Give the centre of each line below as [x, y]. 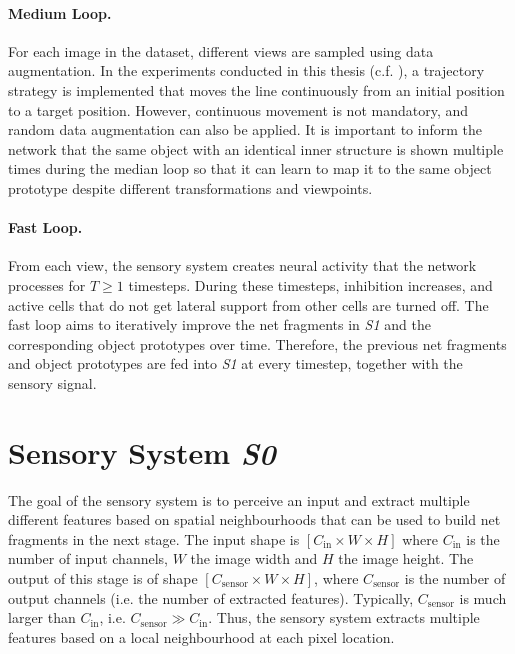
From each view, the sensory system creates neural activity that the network [242, 265]
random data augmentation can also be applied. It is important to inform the [245, 129]
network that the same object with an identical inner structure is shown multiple [256, 148]
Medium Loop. [60, 12]
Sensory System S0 [142, 452]
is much [483, 597]
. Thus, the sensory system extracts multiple [344, 617]
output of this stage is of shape [103, 578]
